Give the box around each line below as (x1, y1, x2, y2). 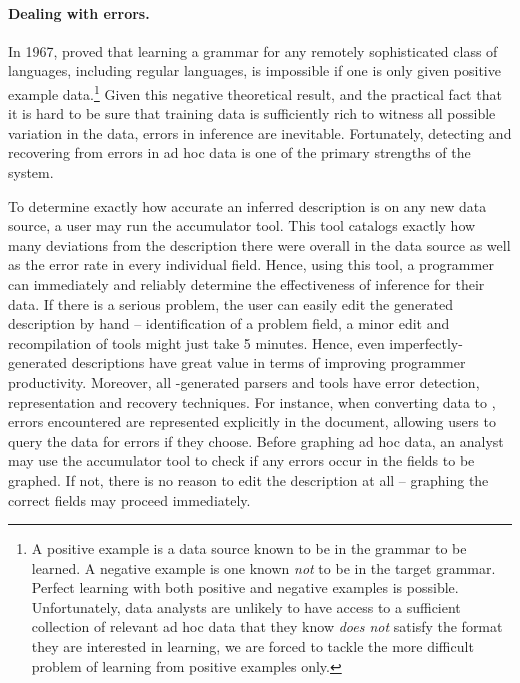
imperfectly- (389, 332, 463, 353)
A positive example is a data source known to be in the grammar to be (31, 538, 467, 559)
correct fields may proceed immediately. (8, 489, 251, 510)
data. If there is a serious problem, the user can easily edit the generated (8, 293, 454, 314)
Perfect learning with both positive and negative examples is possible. (31, 577, 459, 598)
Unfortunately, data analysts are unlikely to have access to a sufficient (31, 596, 461, 617)
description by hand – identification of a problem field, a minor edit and (8, 313, 450, 334)
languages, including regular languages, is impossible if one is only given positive (8, 60, 501, 81)
